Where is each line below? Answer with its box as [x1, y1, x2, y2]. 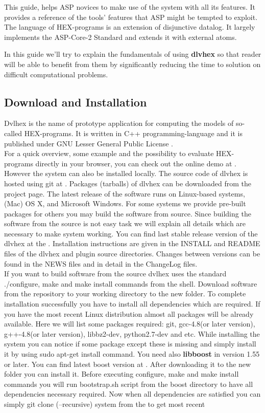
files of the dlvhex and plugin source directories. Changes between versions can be [4, 248, 260, 259]
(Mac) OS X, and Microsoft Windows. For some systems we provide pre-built [4, 198, 246, 209]
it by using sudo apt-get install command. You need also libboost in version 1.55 [4, 349, 260, 359]
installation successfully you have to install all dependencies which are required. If [4, 298, 260, 309]
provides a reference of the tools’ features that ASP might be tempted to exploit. [4, 11, 258, 22]
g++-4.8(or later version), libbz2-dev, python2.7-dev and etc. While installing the [4, 328, 260, 339]
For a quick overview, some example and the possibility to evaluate [4, 148, 214, 159]
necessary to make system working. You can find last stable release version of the [4, 228, 258, 238]
